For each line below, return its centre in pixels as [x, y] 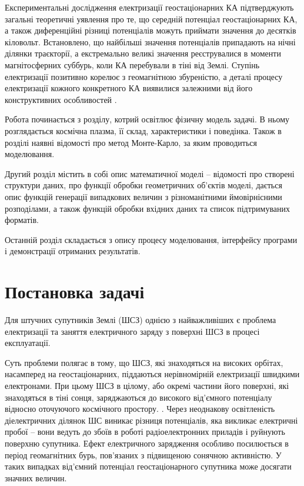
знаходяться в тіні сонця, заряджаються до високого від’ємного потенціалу [138, 397]
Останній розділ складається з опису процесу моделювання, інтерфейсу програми [151, 239]
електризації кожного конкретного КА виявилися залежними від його [129, 88]
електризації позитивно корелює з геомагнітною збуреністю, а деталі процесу [144, 76]
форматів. [22, 220]
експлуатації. [28, 343]
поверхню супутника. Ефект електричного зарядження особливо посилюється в [147, 443]
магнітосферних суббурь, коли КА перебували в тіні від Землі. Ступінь [132, 64]
